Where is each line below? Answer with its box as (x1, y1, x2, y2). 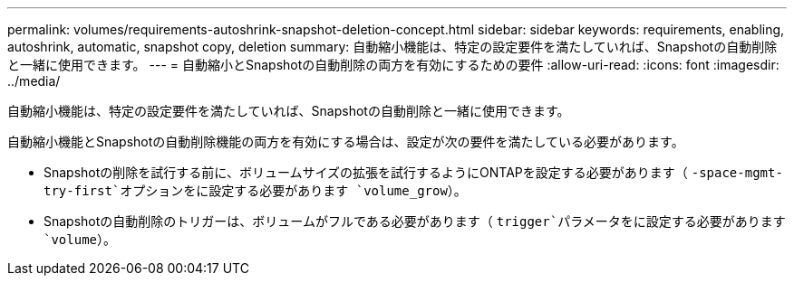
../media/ (7, 73, 61, 89)
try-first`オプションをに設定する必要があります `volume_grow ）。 (44, 183, 467, 198)
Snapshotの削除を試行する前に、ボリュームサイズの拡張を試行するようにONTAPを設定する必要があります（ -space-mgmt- (44, 165, 783, 180)
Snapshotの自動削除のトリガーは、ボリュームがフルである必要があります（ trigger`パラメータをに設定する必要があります (44, 213, 786, 229)
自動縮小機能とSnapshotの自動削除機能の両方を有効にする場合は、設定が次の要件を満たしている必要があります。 (7, 134, 684, 149)
